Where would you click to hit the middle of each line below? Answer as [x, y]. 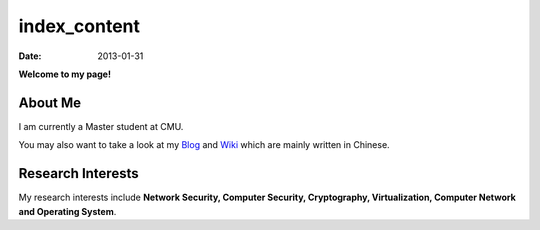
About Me [50, 102]
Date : [30, 56]
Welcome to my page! [65, 74]
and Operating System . [67, 211]
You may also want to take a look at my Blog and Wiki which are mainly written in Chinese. [204, 145]
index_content [79, 26]
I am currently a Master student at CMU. [101, 126]
